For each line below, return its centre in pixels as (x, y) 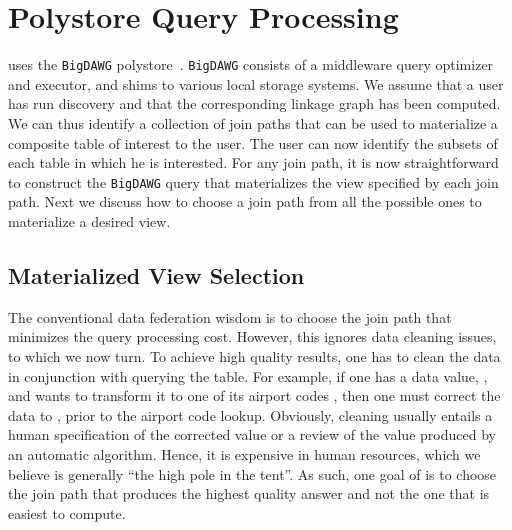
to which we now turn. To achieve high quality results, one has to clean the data (254, 355)
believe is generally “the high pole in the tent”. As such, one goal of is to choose (252, 473)
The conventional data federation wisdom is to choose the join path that (230, 316)
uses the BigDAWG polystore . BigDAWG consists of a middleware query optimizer (251, 64)
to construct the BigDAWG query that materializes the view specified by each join (253, 181)
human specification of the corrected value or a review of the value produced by (252, 434)
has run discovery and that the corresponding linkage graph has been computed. (254, 103)
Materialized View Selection (156, 274)
